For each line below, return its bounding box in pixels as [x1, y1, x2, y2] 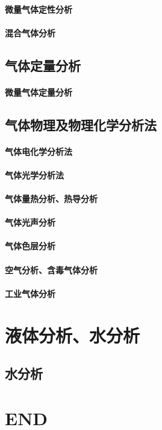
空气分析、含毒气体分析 [5, 263, 98, 276]
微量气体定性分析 [5, 2, 72, 15]
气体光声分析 [5, 216, 55, 229]
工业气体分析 [5, 287, 55, 299]
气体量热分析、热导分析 [5, 192, 98, 205]
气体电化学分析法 [5, 145, 72, 157]
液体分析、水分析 [5, 322, 140, 347]
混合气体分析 [5, 26, 55, 39]
